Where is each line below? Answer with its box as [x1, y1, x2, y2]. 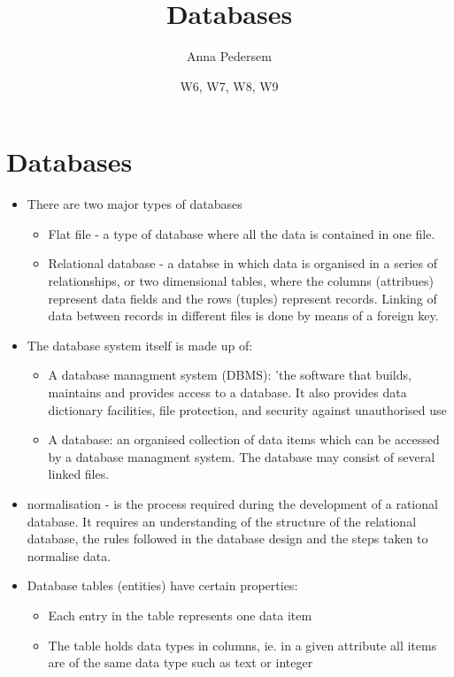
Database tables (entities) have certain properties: [27, 576, 298, 595]
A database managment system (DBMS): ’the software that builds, [48, 365, 412, 384]
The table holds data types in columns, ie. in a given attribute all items [48, 635, 437, 654]
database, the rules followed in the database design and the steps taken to [27, 529, 428, 548]
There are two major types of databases [27, 195, 242, 213]
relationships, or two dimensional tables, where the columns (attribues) [48, 272, 434, 290]
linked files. [48, 465, 110, 483]
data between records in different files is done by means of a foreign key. [48, 306, 439, 325]
